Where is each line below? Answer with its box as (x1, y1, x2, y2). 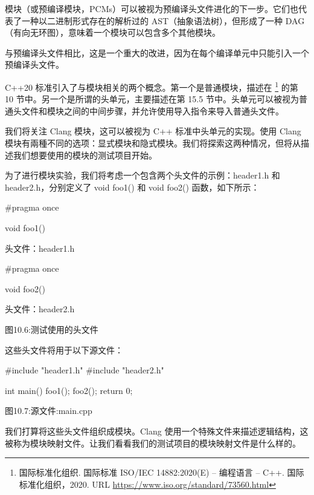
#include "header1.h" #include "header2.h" (5, 364, 164, 376)
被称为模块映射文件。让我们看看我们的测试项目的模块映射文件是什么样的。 (5, 436, 301, 449)
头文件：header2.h (5, 303, 75, 315)
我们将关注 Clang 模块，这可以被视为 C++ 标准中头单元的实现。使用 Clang (5, 125, 301, 137)
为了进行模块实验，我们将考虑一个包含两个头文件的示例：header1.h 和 (5, 169, 280, 182)
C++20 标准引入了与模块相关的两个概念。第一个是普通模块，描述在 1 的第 (5, 79, 298, 93)
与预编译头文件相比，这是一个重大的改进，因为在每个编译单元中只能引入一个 (5, 46, 309, 59)
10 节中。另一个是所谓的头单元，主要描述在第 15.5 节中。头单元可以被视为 (5, 93, 299, 105)
